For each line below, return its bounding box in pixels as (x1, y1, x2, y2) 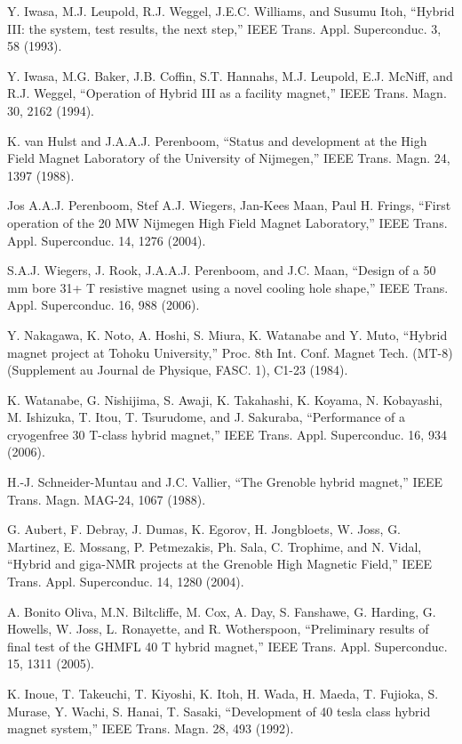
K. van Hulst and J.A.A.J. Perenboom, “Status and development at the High (7, 131, 427, 150)
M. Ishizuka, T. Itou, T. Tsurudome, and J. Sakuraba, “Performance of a (7, 408, 405, 426)
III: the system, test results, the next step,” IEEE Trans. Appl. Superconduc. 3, (7, 19, 442, 37)
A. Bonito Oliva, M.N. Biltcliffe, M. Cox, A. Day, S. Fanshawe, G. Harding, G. (7, 602, 436, 620)
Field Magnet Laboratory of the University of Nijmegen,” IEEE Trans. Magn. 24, (7, 149, 450, 167)
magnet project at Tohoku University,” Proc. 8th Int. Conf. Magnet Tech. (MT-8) (7, 343, 453, 361)
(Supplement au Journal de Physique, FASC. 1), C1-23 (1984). (7, 360, 348, 379)
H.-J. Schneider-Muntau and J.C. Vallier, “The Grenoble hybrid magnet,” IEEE (7, 473, 443, 491)
